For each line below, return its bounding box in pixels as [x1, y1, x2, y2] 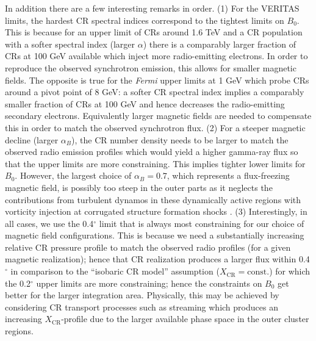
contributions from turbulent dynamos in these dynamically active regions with [5, 193, 301, 206]
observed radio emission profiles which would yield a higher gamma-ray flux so [5, 145, 298, 158]
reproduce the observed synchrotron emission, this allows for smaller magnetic [5, 61, 296, 74]
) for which [269, 265, 311, 278]
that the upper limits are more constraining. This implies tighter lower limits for [5, 157, 306, 170]
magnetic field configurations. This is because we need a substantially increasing [5, 229, 304, 242]
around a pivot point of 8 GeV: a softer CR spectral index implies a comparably [5, 85, 304, 98]
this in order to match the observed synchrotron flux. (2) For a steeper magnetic [5, 121, 306, 134]
